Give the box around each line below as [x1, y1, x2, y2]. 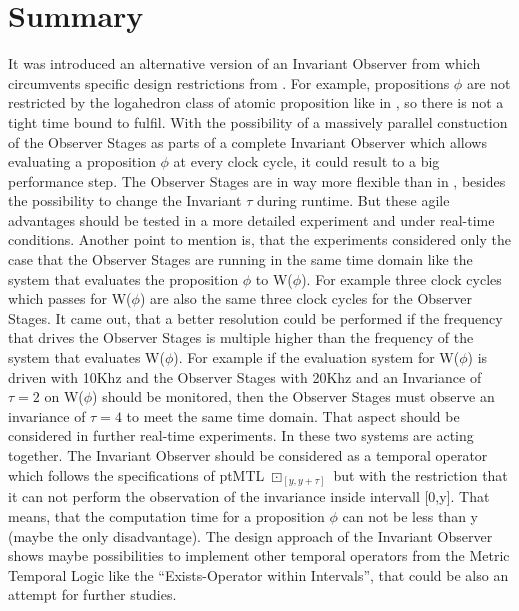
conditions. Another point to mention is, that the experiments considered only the [8, 229, 511, 250]
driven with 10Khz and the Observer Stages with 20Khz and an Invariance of [8, 366, 482, 387]
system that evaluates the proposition [8, 268, 239, 289]
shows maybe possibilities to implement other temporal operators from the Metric [8, 545, 510, 566]
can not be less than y [342, 506, 478, 527]
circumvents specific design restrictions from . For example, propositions [8, 72, 450, 93]
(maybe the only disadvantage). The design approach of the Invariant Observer [8, 525, 493, 546]
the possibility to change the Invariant [8, 190, 242, 211]
